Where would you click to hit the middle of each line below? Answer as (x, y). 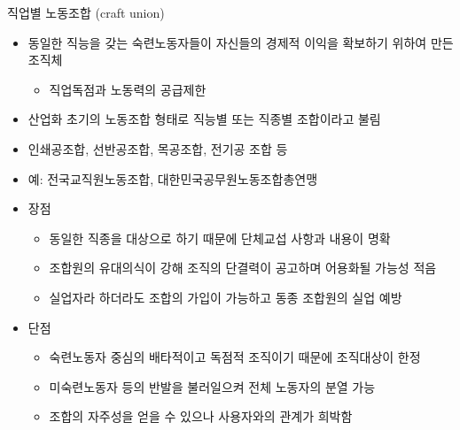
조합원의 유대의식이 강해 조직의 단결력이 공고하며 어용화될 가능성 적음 (243, 268)
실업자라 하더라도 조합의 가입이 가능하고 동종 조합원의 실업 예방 (226, 297)
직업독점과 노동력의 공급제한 (128, 89)
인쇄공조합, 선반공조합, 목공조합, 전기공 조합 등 (158, 148)
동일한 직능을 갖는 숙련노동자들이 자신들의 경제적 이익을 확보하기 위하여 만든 (241, 42)
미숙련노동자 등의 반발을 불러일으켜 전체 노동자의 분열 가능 (212, 386)
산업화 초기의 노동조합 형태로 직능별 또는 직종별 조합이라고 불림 (204, 119)
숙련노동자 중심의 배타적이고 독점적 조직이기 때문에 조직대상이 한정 (235, 357)
